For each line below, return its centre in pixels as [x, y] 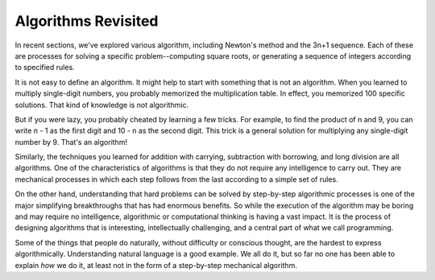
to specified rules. [45, 68]
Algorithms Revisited [87, 21]
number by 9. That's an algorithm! [71, 142]
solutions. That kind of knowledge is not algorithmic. [102, 105]
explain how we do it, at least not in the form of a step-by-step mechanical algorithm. [156, 265]
